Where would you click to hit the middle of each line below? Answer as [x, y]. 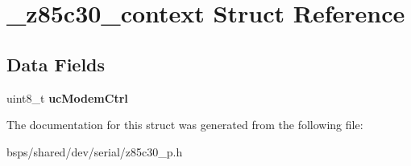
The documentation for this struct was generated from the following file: [185, 125]
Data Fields [56, 64]
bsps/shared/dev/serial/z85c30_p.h [95, 151]
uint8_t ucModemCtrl [67, 97]
